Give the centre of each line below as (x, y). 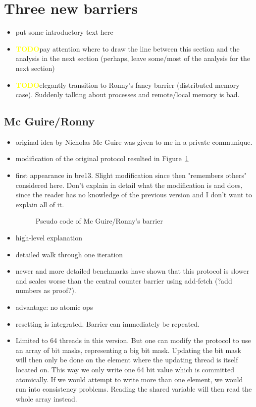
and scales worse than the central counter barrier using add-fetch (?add (124, 280)
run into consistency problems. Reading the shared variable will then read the (134, 389)
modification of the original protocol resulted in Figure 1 (102, 158)
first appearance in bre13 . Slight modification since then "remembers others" (131, 175)
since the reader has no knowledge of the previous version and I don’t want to (134, 195)
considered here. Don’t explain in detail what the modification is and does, (129, 185)
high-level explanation (49, 238)
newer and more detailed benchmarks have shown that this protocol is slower (132, 271)
